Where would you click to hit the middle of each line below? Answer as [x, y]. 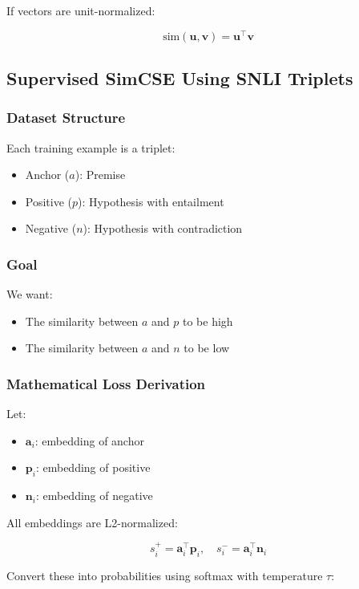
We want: [30, 294]
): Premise [100, 175]
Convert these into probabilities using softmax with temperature [165, 576]
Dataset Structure [66, 118]
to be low [207, 348]
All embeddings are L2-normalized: [92, 522]
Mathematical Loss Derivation [106, 383]
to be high [208, 321]
